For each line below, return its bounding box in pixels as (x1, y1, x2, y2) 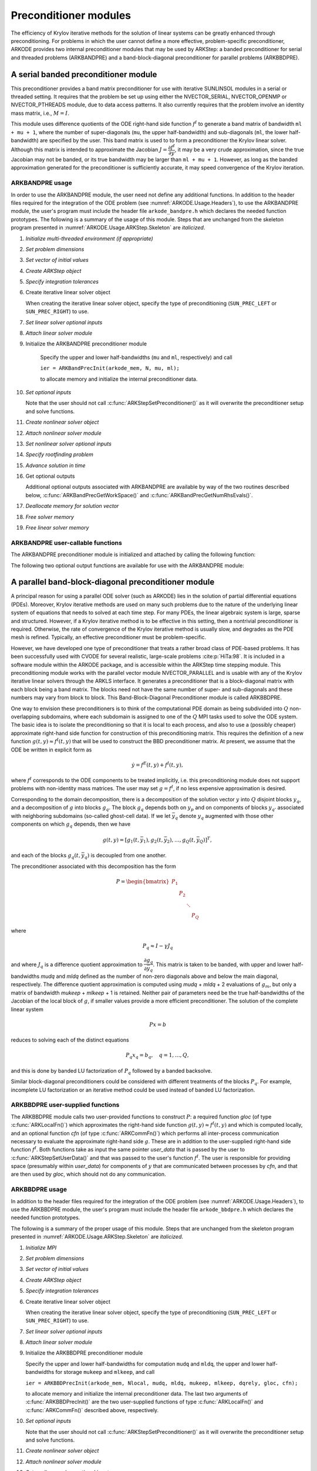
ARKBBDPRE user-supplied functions (11, 1101, 120, 1109)
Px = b (149, 1021, 167, 1028)
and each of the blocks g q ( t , (11, 852, 80, 860)
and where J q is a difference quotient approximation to (11, 961, 143, 969)
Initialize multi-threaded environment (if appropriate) (25, 235, 154, 242)
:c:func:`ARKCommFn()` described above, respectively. (25, 1406, 159, 1413)
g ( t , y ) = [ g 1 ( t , (103, 836, 140, 844)
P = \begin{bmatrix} (116, 878, 170, 885)
